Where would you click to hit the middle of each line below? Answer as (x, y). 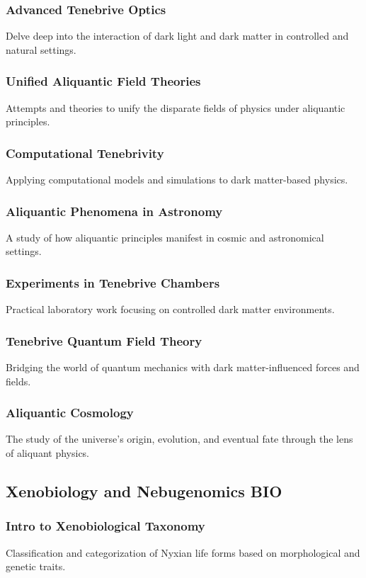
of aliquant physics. (48, 453)
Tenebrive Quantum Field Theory (104, 340)
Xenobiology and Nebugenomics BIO (144, 491)
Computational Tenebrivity (85, 153)
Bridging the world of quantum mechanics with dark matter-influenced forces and (183, 367)
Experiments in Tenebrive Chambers (113, 282)
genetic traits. (36, 566)
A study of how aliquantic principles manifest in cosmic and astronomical (165, 237)
